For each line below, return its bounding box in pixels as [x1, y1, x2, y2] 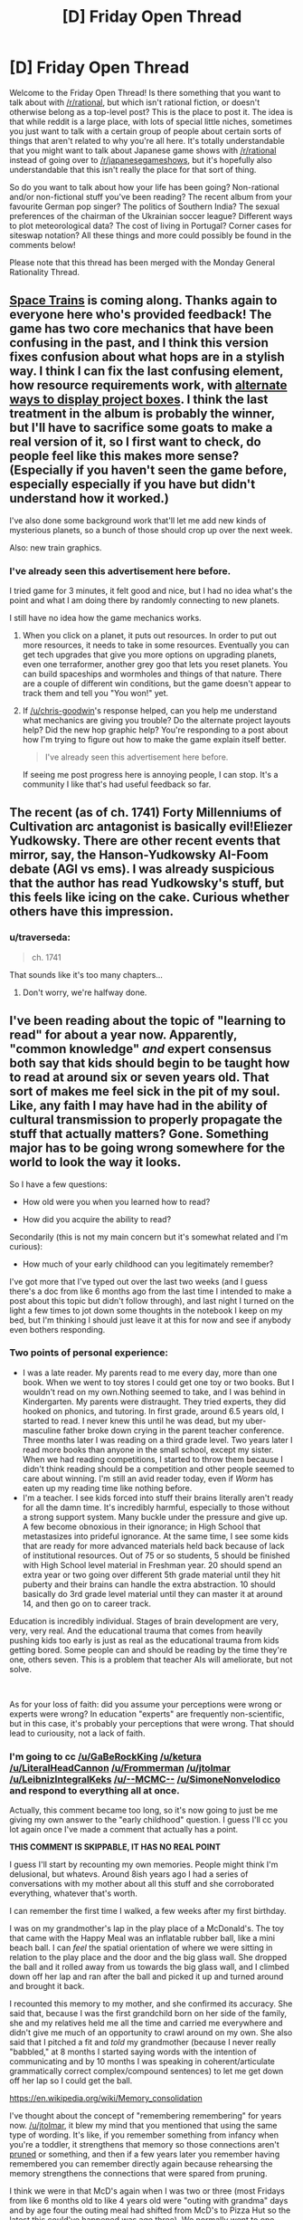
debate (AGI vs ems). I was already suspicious [9, 862, 275, 877]
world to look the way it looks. [9, 1154, 182, 1170]
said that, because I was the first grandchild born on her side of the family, [9, 2008, 288, 2019]
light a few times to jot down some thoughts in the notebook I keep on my [9, 1305, 283, 1316]
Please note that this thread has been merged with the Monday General [9, 256, 276, 268]
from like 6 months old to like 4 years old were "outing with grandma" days [9, 2196, 289, 2206]
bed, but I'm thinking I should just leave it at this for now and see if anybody [9, 1315, 291, 1325]
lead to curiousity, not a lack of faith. [9, 1727, 146, 1738]
